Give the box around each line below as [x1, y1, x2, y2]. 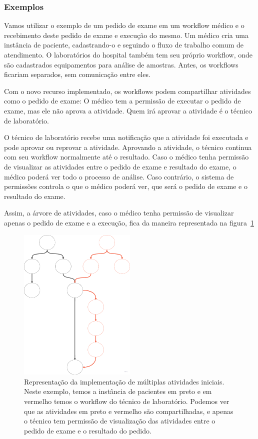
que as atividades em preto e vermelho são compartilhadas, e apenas [24, 405, 233, 416]
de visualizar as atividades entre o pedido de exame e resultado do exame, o [4, 161, 236, 171]
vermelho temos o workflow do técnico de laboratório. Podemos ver [24, 396, 229, 406]
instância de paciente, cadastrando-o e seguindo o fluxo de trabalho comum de [4, 39, 244, 50]
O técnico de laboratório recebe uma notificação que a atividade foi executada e [4, 132, 248, 142]
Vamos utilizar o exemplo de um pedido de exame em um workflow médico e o [4, 20, 244, 30]
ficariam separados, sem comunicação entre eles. [4, 69, 150, 79]
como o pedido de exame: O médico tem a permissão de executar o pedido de [4, 95, 241, 106]
